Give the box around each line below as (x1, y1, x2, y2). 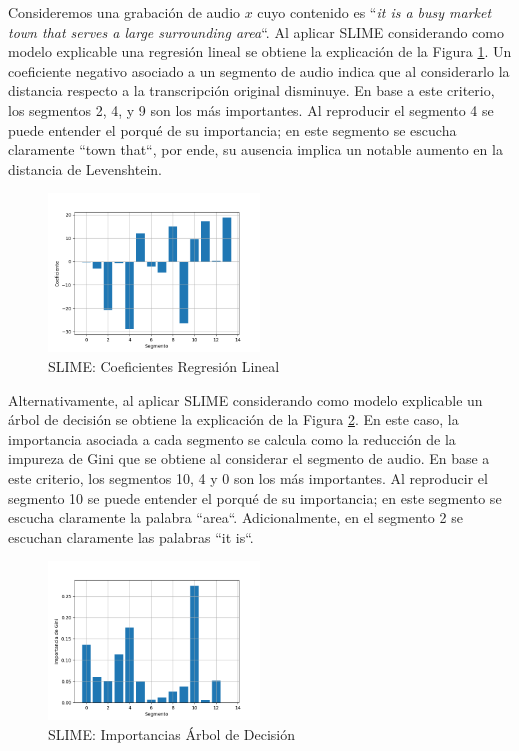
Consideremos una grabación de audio (8, 2, 241, 22)
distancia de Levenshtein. (8, 158, 162, 179)
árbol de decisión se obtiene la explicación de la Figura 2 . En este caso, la (8, 409, 459, 430)
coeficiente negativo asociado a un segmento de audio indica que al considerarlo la (8, 60, 510, 81)
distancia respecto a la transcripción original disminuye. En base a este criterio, (8, 80, 495, 101)
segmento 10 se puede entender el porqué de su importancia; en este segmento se (8, 487, 502, 508)
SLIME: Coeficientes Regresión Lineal (48, 355, 280, 376)
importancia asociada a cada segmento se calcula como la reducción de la (8, 428, 456, 449)
